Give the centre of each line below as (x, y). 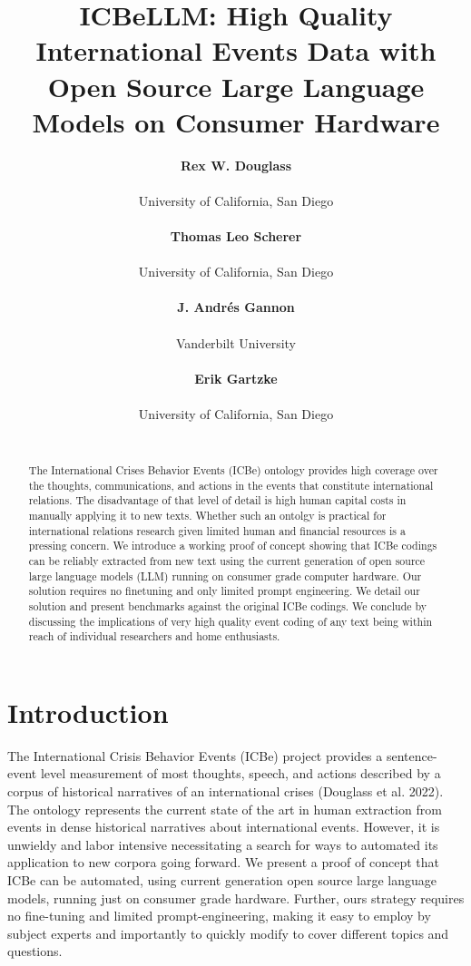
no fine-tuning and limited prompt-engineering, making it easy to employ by (219, 916)
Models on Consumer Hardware (236, 121)
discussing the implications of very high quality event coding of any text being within (231, 621)
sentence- (412, 755)
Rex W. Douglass (236, 165)
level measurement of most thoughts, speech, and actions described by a (240, 773)
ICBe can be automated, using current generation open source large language (222, 879)
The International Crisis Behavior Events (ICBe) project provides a (195, 755)
